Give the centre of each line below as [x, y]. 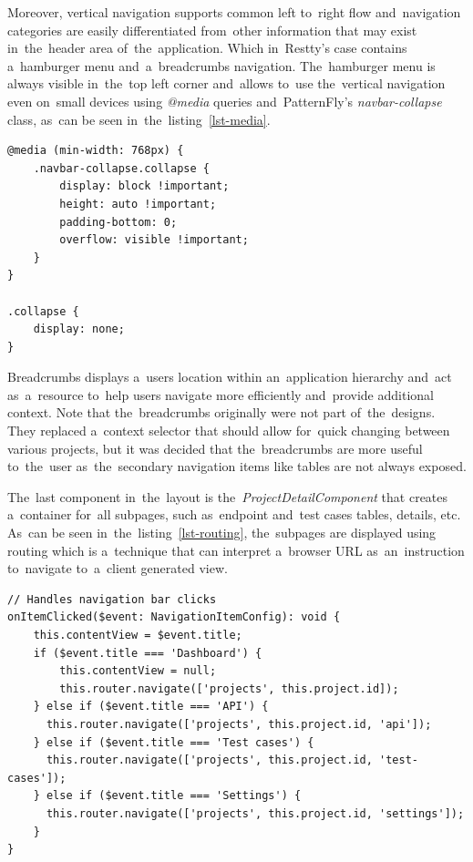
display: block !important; [144, 186]
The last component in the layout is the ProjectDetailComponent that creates [228, 496]
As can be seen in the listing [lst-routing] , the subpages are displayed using [222, 533]
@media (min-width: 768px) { [96, 151]
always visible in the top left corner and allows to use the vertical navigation [226, 83]
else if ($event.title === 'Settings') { [174, 796]
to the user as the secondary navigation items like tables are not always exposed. [237, 466]
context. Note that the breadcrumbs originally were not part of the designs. [221, 412]
